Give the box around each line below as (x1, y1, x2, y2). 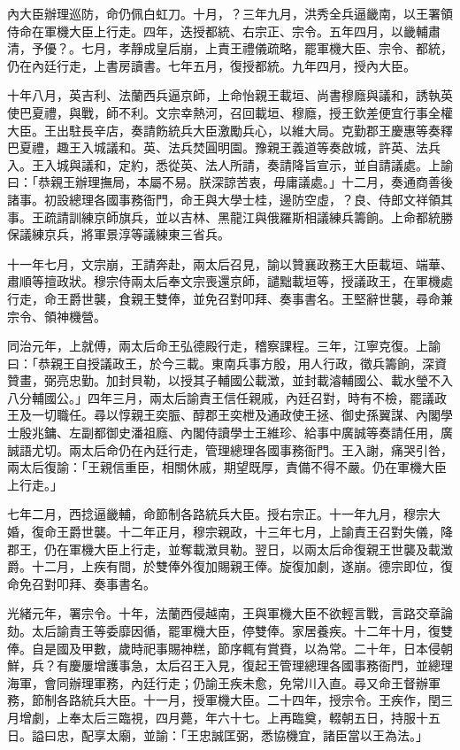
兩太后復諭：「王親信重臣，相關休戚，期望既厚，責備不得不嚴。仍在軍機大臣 (7, 458, 447, 476)
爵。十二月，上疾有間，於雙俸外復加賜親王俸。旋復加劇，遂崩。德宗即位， (7, 557, 441, 576)
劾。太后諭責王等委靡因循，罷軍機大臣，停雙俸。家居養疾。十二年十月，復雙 (7, 622, 453, 639)
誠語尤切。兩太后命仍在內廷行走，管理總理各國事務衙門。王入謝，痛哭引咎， (7, 440, 453, 459)
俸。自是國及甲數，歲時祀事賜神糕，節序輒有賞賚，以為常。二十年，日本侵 (7, 638, 441, 657)
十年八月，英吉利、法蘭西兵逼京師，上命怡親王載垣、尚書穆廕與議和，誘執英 (7, 86, 453, 104)
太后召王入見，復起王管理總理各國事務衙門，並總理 (155, 656, 453, 675)
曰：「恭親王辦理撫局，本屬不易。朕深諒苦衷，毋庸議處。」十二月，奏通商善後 (7, 173, 453, 191)
